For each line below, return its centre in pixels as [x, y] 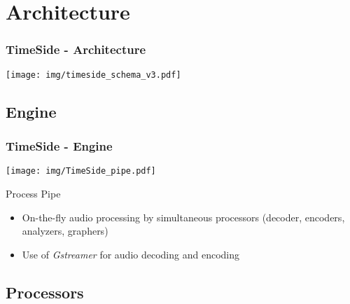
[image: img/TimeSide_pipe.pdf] [81, 171]
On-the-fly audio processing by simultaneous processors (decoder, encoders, [183, 217]
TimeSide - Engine [59, 145]
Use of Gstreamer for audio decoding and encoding [131, 254]
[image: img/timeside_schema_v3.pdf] [93, 75]
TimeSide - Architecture [76, 49]
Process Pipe [33, 193]
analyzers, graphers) [65, 231]
